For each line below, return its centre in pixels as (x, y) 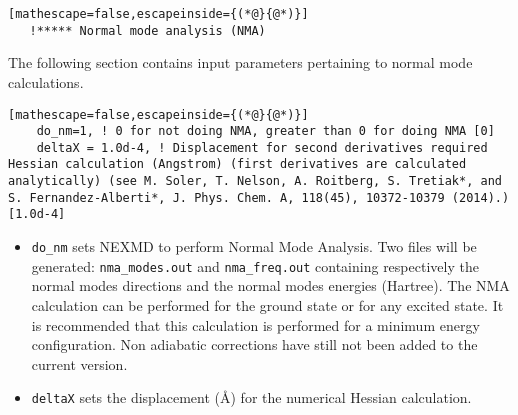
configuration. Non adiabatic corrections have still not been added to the (254, 344)
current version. (79, 363)
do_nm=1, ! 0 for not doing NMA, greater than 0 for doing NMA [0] (265, 131)
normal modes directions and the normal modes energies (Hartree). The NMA (270, 285)
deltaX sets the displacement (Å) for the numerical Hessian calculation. (251, 397)
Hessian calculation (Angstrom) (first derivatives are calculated (237, 164)
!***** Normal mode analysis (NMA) (147, 30)
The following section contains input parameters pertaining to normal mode (240, 62)
